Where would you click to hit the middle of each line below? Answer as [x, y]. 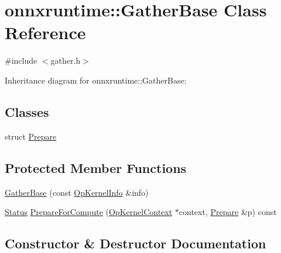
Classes [27, 111]
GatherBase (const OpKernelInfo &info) [77, 192]
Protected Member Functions [96, 167]
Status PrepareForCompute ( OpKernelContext [89, 212]
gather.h [66, 60]
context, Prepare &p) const [228, 212]
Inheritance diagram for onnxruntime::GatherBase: [96, 80]
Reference [45, 32]
